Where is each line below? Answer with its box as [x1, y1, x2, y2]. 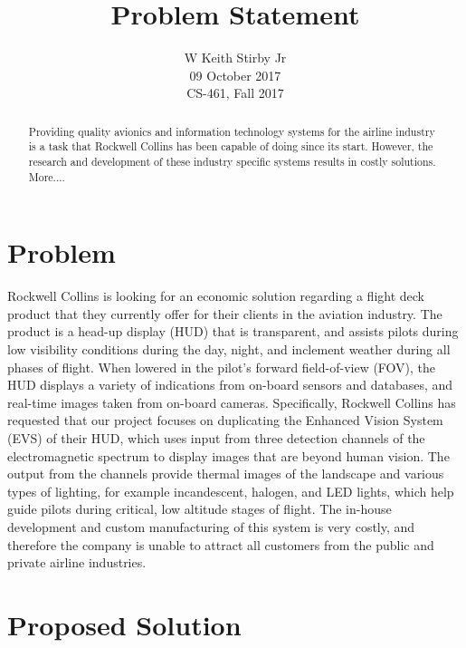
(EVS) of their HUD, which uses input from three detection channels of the [7, 429, 425, 448]
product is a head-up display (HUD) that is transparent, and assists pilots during [7, 322, 459, 341]
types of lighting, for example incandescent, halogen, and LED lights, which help [7, 481, 454, 500]
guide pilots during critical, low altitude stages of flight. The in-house [7, 499, 392, 518]
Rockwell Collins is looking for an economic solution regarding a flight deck [7, 286, 424, 305]
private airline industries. [7, 553, 147, 572]
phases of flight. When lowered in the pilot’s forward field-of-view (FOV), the [7, 357, 436, 376]
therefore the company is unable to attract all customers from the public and [7, 535, 434, 554]
